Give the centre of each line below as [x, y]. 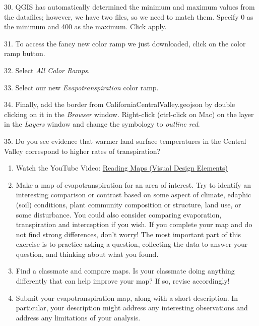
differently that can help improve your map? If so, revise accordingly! [123, 281]
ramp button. [25, 53]
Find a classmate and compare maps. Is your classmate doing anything [125, 271]
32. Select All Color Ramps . [47, 70]
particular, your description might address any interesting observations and [132, 308]
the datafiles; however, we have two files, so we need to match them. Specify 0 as [129, 16]
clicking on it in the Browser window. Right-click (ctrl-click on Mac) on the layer [129, 114]
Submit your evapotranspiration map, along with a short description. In [127, 297]
